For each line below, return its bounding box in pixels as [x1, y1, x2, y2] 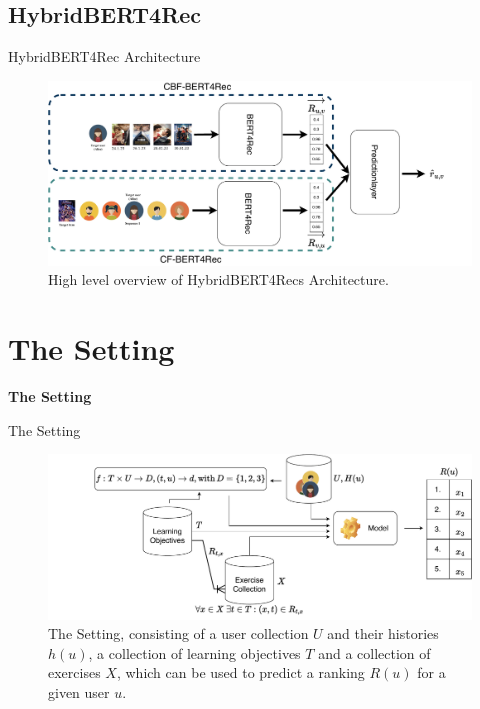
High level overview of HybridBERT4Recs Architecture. [48, 269, 389, 290]
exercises [48, 662, 101, 683]
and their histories [327, 623, 439, 644]
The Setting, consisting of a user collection [48, 623, 309, 644]
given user [48, 681, 110, 702]
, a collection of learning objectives [88, 642, 301, 663]
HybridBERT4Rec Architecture [8, 46, 201, 67]
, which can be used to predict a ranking [116, 662, 365, 683]
